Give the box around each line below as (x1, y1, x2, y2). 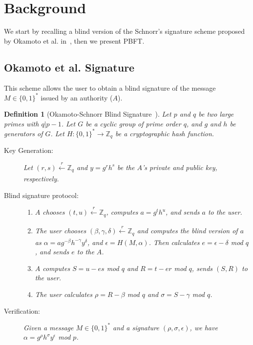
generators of (4, 128, 43, 138)
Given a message (23, 322, 74, 332)
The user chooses (35, 225, 86, 236)
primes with (4, 118, 39, 128)
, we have (190, 322, 218, 332)
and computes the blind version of (137, 225, 238, 236)
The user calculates (35, 289, 93, 299)
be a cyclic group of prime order (85, 118, 181, 128)
